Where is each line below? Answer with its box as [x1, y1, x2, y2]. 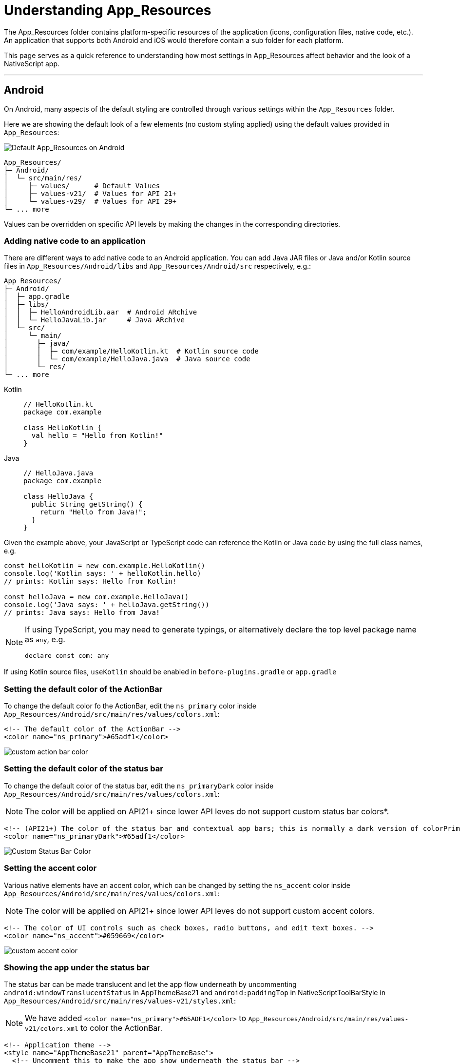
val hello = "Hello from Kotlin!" [31, 432, 163, 440]
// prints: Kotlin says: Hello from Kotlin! [4, 577, 177, 586]
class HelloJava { [23, 492, 94, 501]
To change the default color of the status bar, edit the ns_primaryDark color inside [4, 781, 274, 790]
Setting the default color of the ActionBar [4, 684, 163, 694]
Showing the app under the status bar [4, 962, 150, 972]
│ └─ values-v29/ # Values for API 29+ [4, 197, 177, 205]
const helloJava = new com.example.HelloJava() [4, 593, 189, 601]
